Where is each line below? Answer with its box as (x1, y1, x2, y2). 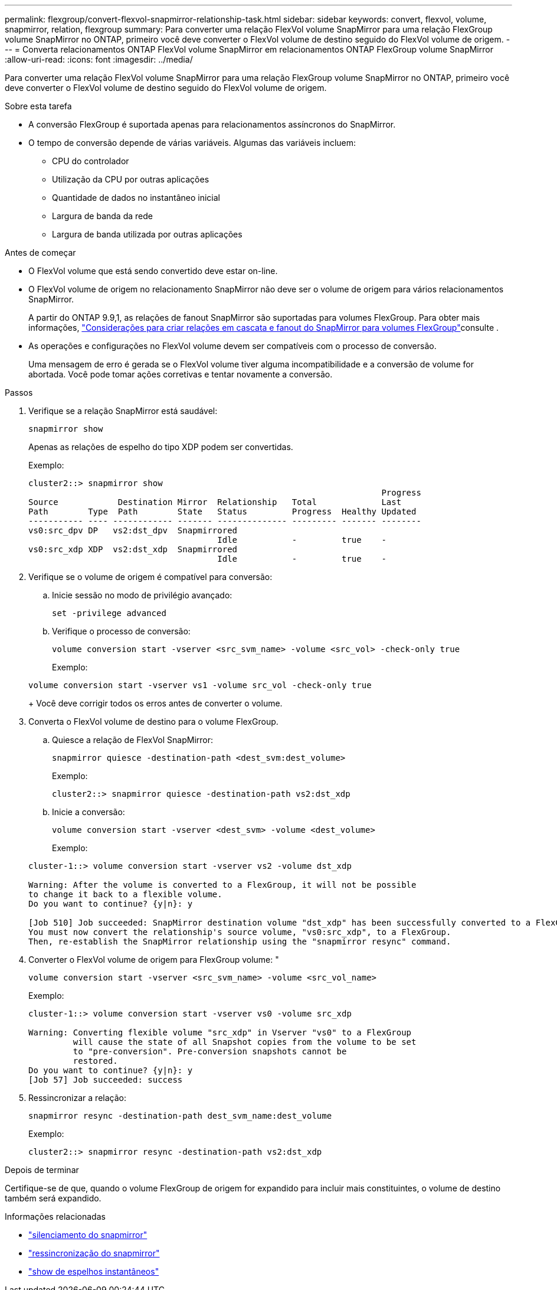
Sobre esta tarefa (5, 101, 72, 111)
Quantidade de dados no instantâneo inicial (52, 193, 220, 203)
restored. (73, 1056, 118, 1066)
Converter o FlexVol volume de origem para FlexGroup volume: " (28, 955, 279, 965)
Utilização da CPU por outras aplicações (52, 174, 209, 184)
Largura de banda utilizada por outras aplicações (52, 229, 243, 239)
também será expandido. (5, 1193, 101, 1203)
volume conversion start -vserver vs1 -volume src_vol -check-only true (28, 680, 372, 690)
